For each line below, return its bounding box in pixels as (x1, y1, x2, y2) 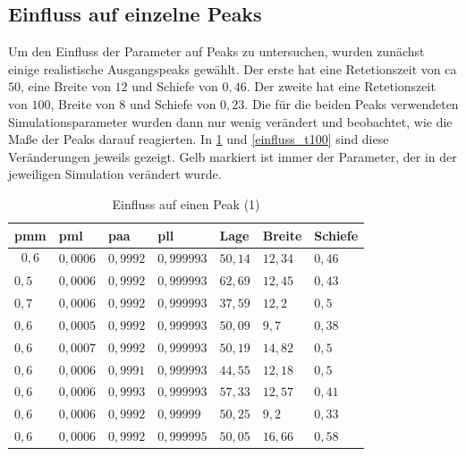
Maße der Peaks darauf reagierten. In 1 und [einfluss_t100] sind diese (8, 130, 389, 148)
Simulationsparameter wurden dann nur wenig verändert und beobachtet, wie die (8, 112, 453, 131)
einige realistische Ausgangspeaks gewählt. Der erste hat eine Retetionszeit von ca (8, 59, 457, 78)
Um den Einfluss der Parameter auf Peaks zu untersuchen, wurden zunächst (8, 42, 425, 61)
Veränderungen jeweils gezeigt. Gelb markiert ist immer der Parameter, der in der (8, 147, 457, 165)
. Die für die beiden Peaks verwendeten (244, 94, 459, 113)
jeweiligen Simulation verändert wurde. (8, 165, 222, 183)
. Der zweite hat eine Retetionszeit (246, 77, 436, 96)
